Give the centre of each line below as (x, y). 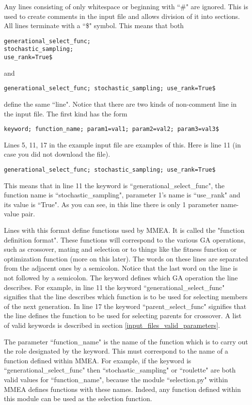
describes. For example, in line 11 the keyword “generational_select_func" (114, 287)
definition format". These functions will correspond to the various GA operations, (125, 239)
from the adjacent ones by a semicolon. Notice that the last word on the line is (121, 268)
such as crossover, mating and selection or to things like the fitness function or (120, 249)
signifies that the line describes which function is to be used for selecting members (126, 297)
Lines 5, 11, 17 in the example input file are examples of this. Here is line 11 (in (122, 144)
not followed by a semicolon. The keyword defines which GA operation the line (121, 278)
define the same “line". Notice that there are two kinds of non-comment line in (120, 104)
